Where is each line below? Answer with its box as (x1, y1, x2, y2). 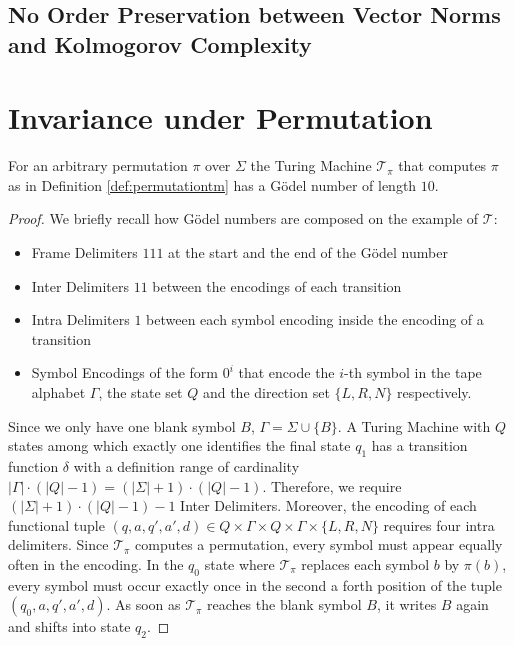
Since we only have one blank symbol (8, 415, 236, 436)
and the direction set (202, 382, 330, 403)
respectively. (397, 382, 472, 403)
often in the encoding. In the (8, 554, 184, 574)
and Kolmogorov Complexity (8, 28, 312, 59)
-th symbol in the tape (344, 362, 482, 383)
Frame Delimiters (31, 242, 138, 263)
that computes (398, 155, 487, 176)
